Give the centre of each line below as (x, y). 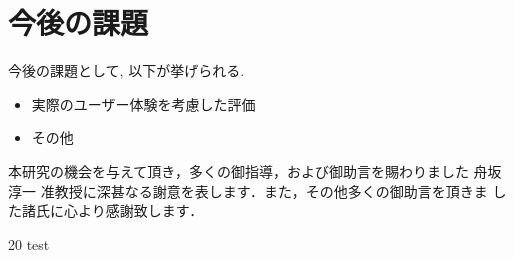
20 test (29, 243)
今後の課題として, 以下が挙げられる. (126, 70)
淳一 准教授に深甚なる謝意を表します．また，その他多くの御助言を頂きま (248, 190)
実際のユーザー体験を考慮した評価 (143, 103)
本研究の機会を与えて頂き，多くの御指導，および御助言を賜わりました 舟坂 (255, 170)
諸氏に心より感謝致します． (112, 210)
